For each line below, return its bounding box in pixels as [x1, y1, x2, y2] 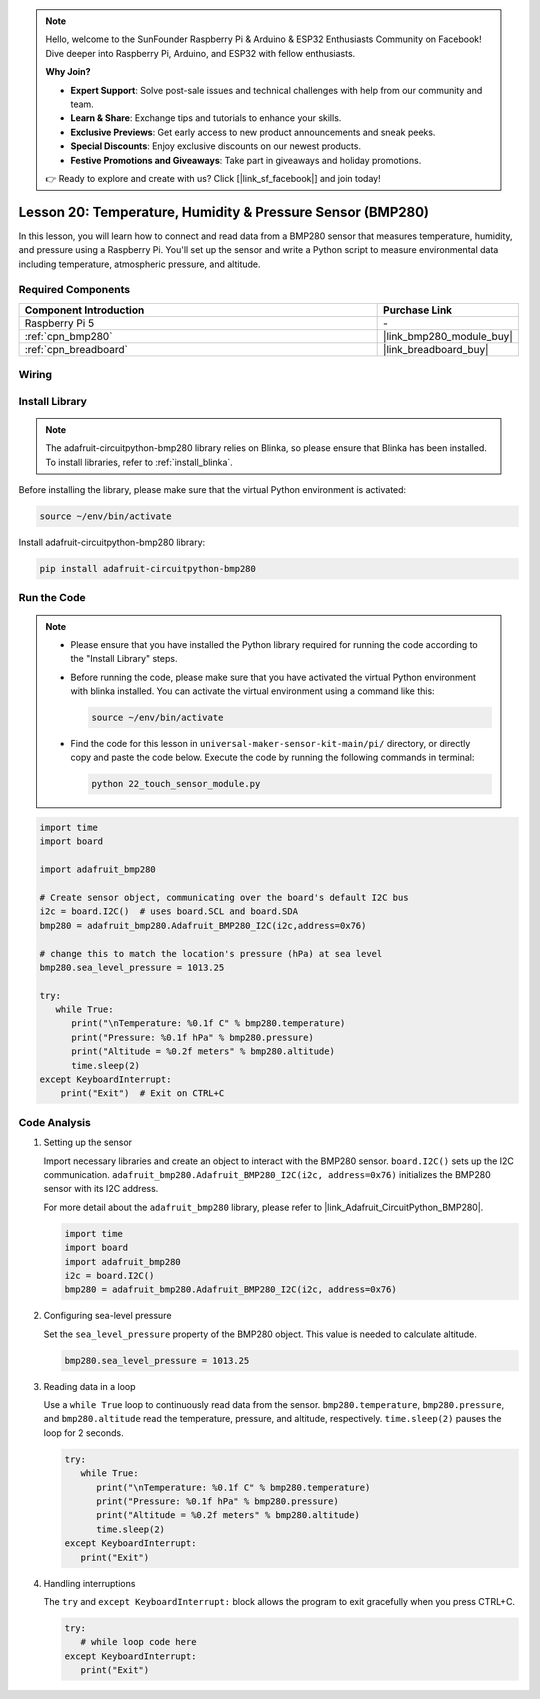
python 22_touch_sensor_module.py [91, 778, 261, 790]
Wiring [18, 368, 53, 382]
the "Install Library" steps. [70, 653, 178, 665]
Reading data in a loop [43, 1380, 136, 1392]
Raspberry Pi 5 [24, 316, 95, 330]
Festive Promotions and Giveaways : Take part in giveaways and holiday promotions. [70, 154, 422, 166]
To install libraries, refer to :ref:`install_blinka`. [45, 456, 234, 468]
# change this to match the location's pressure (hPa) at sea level [39, 948, 383, 959]
